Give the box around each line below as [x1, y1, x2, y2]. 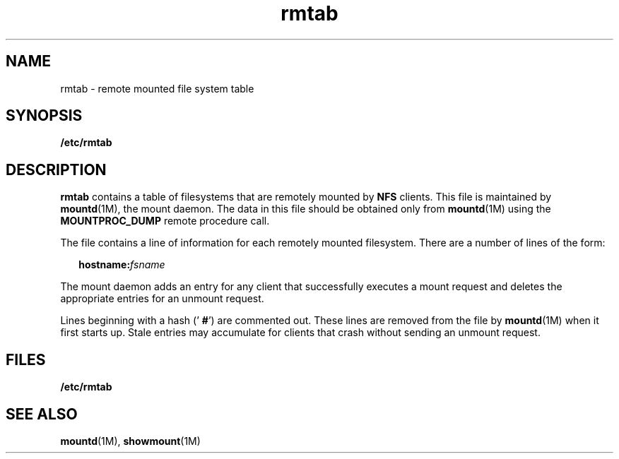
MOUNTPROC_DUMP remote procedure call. [60, 215, 270, 227]
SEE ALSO [6, 405, 78, 423]
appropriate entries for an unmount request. [60, 292, 264, 305]
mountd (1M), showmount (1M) [60, 434, 201, 447]
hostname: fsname [78, 258, 165, 271]
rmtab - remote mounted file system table [60, 82, 254, 95]
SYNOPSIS [6, 107, 83, 125]
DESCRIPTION [6, 160, 107, 179]
